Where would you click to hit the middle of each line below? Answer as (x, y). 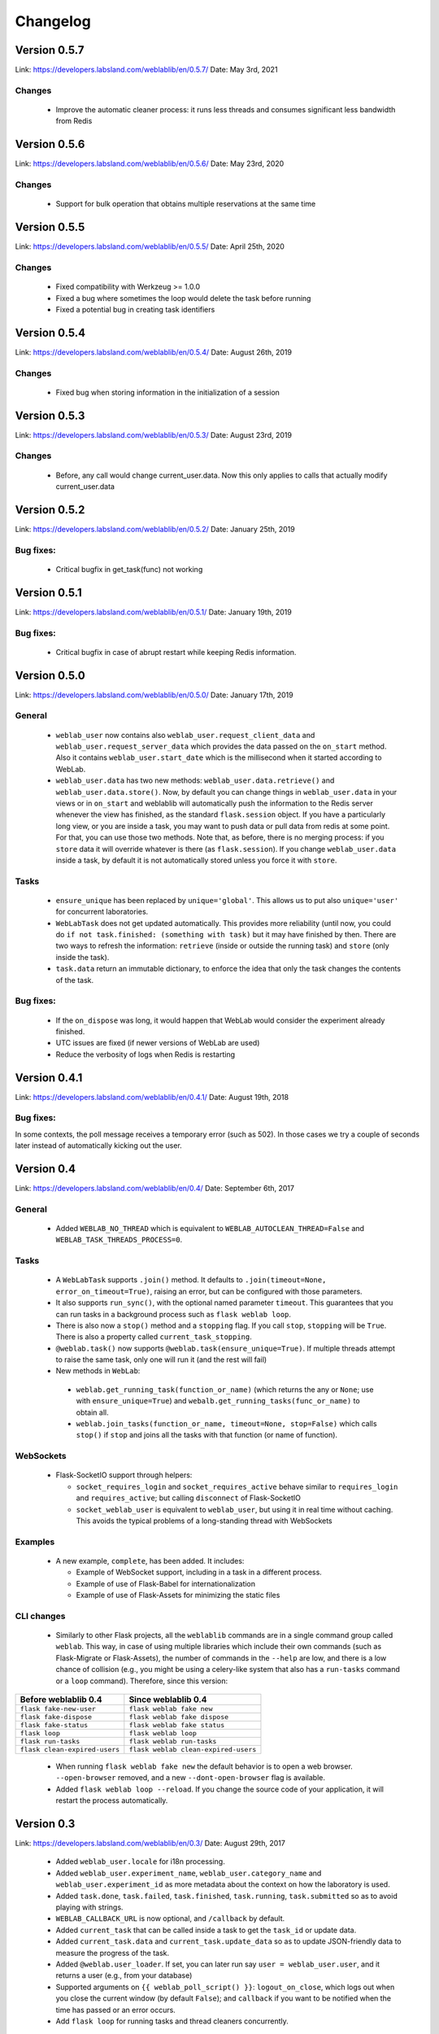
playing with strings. (89, 1907)
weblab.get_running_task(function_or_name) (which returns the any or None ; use (225, 1389)
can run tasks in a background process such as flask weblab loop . (174, 1314)
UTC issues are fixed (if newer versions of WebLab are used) (158, 1043)
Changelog (53, 21)
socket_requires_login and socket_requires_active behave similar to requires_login (237, 1486)
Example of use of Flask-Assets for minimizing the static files (178, 1595)
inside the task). (83, 957)
